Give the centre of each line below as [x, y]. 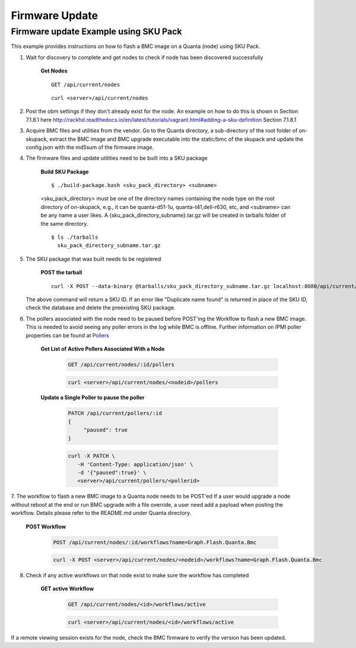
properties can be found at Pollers [68, 335]
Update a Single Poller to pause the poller [93, 397]
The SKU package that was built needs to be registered [93, 259]
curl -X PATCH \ [92, 456]
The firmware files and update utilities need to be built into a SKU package [117, 158]
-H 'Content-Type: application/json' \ [135, 464]
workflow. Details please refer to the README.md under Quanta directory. [101, 513]
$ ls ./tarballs [75, 237]
